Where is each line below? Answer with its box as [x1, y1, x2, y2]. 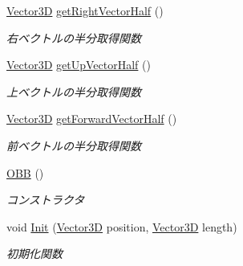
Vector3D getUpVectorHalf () [6, 56, 151, 73]
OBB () [6, 164, 44, 181]
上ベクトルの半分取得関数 [6, 83, 141, 100]
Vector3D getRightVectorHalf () [6, 2, 164, 18]
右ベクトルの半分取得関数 [6, 29, 141, 46]
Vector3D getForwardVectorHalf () [6, 110, 177, 127]
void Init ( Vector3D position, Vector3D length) [6, 218, 237, 235]
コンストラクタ [6, 191, 85, 208]
